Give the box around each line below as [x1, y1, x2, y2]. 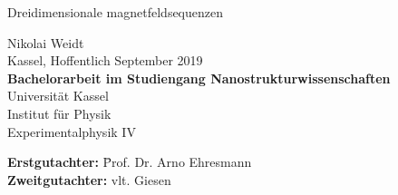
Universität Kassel [7, 86, 109, 105]
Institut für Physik [7, 103, 112, 122]
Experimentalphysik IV [7, 122, 136, 141]
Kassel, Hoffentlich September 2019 [7, 51, 203, 70]
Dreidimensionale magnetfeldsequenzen [7, 3, 223, 21]
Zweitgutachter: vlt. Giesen [7, 170, 171, 189]
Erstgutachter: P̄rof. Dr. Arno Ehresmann [7, 152, 252, 171]
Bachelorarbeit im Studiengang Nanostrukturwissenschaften [7, 68, 391, 87]
